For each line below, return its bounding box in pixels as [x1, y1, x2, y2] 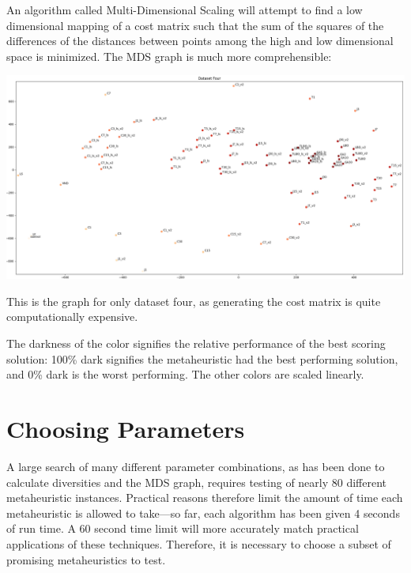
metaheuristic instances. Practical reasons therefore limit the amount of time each [6, 489, 403, 506]
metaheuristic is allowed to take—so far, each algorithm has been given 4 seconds [6, 504, 400, 521]
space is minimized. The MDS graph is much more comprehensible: [6, 47, 332, 64]
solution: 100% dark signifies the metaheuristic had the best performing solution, [6, 350, 398, 367]
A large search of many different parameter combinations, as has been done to [6, 458, 385, 474]
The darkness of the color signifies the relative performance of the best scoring [6, 335, 386, 352]
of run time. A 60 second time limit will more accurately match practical [6, 520, 359, 537]
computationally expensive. [6, 308, 138, 325]
